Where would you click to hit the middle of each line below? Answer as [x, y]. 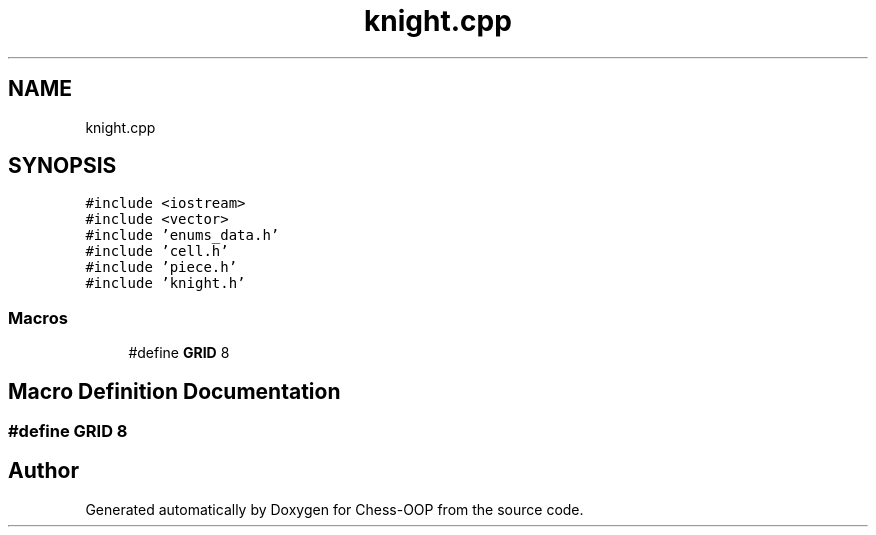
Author [43, 471]
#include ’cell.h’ [157, 251]
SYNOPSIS [62, 166]
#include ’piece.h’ [161, 267]
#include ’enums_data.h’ [182, 235]
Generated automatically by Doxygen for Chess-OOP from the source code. [334, 509]
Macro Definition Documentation [174, 391]
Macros [38, 317]
